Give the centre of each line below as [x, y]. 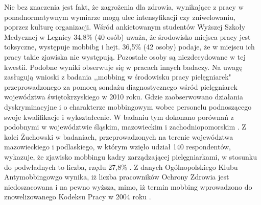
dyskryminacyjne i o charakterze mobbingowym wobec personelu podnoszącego [128, 106]
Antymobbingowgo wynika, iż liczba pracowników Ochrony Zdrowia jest [117, 177]
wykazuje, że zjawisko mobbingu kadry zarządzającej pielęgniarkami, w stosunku [131, 156]
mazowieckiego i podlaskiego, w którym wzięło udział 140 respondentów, [117, 147]
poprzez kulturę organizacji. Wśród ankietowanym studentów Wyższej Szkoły [125, 27]
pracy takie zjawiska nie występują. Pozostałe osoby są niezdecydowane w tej [125, 56]
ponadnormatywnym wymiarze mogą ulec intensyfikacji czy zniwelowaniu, [120, 17]
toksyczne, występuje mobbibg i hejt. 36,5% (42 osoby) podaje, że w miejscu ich [129, 47]
